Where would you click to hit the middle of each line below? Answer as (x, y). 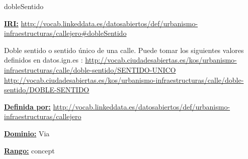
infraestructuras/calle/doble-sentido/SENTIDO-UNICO (90, 69)
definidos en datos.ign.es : (44, 60)
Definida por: (27, 106)
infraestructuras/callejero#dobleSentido (65, 33)
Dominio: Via (27, 133)
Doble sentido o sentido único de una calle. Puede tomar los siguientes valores (124, 50)
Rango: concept (29, 150)
